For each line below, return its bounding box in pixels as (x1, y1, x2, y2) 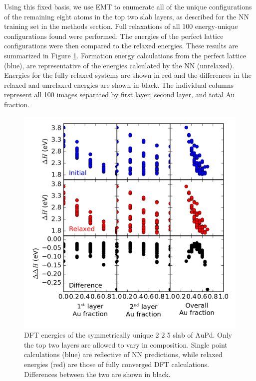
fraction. (4, 99, 30, 109)
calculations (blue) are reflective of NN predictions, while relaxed (24, 349, 223, 360)
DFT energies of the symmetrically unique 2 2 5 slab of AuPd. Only (24, 330, 233, 340)
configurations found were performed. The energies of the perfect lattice (4, 30, 224, 41)
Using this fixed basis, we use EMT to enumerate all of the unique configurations (4, 1, 252, 11)
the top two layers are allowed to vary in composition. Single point (24, 339, 228, 350)
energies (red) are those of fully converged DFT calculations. (24, 359, 209, 369)
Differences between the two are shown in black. (24, 369, 171, 379)
